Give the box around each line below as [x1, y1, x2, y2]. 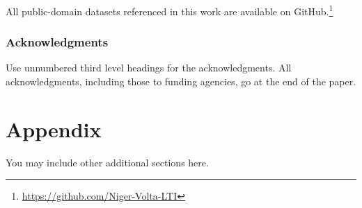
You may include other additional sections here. [6, 155, 209, 169]
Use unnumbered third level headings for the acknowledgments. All [6, 60, 292, 75]
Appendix [6, 114, 102, 143]
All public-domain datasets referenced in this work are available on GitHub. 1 [6, 2, 333, 18]
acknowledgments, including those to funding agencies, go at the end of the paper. [6, 74, 356, 89]
